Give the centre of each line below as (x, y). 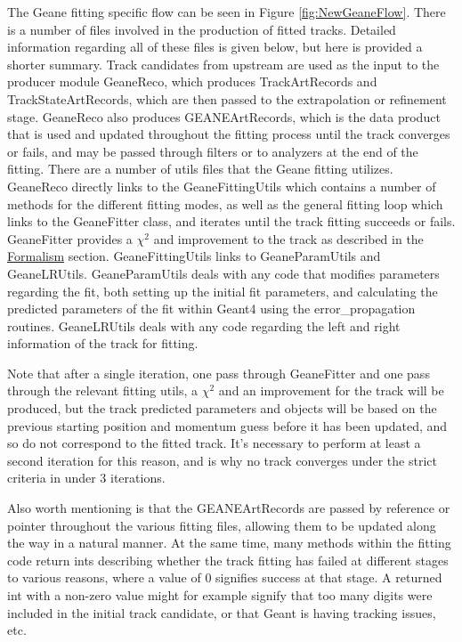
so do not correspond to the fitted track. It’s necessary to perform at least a (214, 443)
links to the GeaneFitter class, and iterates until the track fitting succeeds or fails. (231, 221)
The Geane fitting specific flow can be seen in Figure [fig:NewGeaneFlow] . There (227, 12)
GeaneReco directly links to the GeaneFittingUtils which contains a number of (222, 186)
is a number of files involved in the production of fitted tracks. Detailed (202, 29)
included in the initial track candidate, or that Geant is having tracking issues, (222, 612)
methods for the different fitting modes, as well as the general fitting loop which (225, 203)
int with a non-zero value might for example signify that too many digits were (220, 595)
